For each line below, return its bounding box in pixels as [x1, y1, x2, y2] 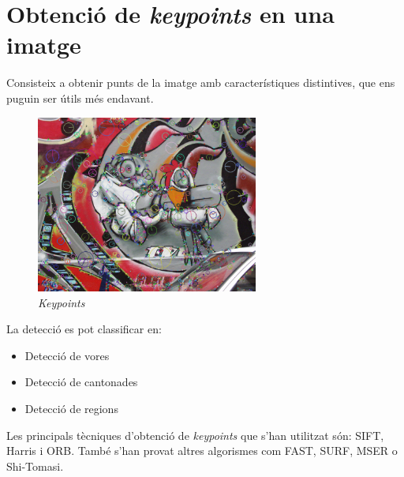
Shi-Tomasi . [6, 457, 64, 474]
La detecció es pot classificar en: [6, 321, 162, 337]
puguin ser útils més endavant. [6, 89, 154, 106]
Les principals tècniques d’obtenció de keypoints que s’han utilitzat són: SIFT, [6, 426, 384, 443]
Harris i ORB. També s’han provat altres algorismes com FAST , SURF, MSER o [6, 442, 398, 459]
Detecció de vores [24, 347, 110, 363]
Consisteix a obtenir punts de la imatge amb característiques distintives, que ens [6, 74, 395, 91]
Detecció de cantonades [24, 374, 138, 390]
